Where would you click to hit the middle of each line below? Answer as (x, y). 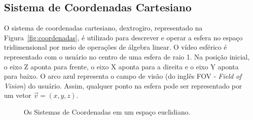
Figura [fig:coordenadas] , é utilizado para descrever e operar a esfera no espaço (123, 37)
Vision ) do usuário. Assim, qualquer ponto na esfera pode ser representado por (123, 85)
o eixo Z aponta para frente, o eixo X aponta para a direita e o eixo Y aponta (121, 66)
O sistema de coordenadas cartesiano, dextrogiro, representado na (103, 28)
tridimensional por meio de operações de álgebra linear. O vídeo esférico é (115, 47)
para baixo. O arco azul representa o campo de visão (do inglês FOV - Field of (123, 76)
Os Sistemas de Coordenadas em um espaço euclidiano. (107, 111)
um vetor (18, 95)
